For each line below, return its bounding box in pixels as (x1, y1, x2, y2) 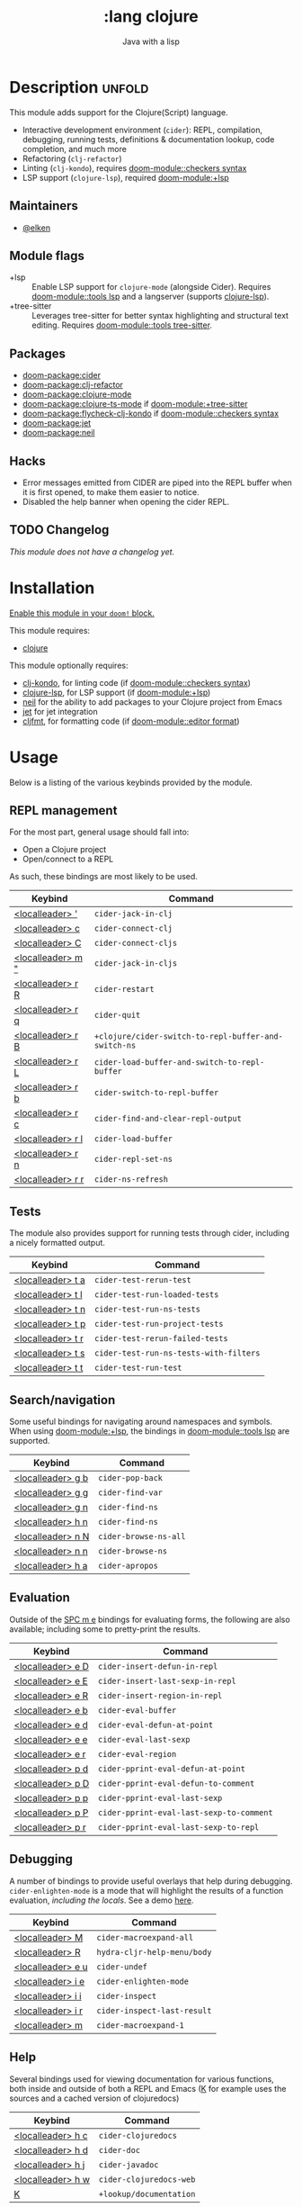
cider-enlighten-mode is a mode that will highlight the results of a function (9, 1885, 284, 1896)
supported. (9, 1436, 50, 1446)
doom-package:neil (22, 428, 95, 438)
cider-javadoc (98, 2159, 159, 2170)
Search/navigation (9, 1392, 116, 1408)
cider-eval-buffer (97, 1705, 177, 1716)
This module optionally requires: (9, 660, 129, 671)
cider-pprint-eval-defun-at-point (97, 1763, 245, 1774)
